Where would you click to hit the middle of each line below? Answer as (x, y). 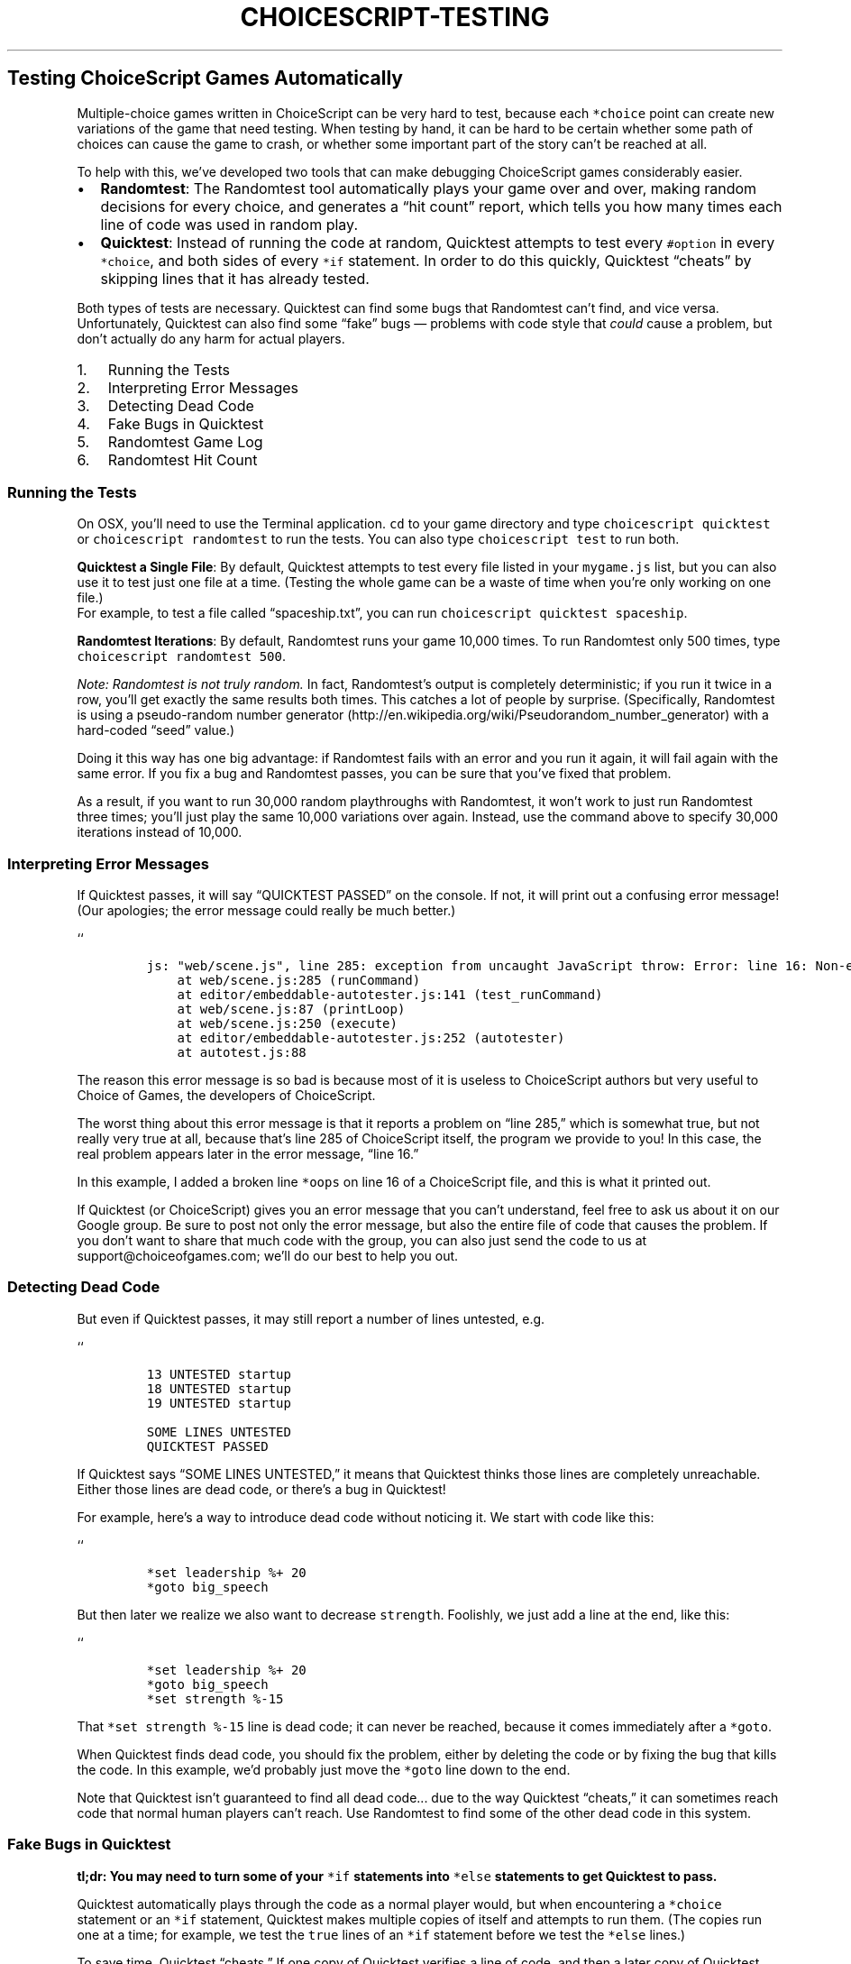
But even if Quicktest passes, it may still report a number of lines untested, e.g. (311, 1318)
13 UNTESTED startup (219, 1374)
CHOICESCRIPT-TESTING (395, 17)
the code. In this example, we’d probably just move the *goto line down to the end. (324, 1769)
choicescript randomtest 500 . (182, 656)
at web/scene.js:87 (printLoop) (291, 1010)
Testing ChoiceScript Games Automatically (205, 78)
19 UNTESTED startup (219, 1403)
